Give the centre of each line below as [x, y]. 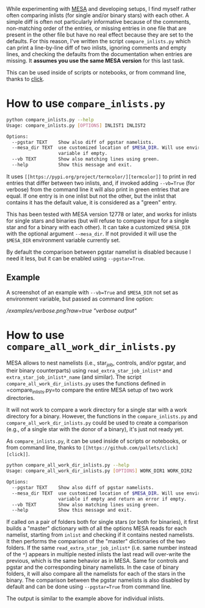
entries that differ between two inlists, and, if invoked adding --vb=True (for [101, 183]
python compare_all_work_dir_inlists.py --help [68, 465]
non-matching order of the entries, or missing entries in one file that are [96, 28]
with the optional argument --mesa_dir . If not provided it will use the [92, 234]
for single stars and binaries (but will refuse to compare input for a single [98, 220]
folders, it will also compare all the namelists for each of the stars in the [96, 574]
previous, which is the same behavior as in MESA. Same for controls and [98, 561]
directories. [21, 398]
